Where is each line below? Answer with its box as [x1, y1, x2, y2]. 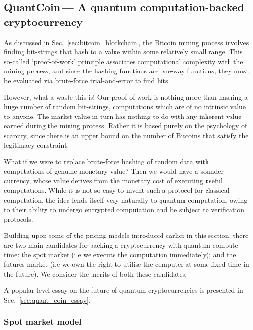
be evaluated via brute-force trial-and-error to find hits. [4, 75, 170, 85]
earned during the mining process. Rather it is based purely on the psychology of [4, 120, 247, 131]
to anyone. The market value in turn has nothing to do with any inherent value [4, 111, 242, 121]
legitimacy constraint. [4, 140, 69, 150]
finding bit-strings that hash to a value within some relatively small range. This [4, 47, 243, 57]
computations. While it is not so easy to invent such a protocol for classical [4, 185, 230, 195]
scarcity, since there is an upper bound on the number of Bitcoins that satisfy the [4, 130, 249, 140]
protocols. [4, 213, 33, 224]
